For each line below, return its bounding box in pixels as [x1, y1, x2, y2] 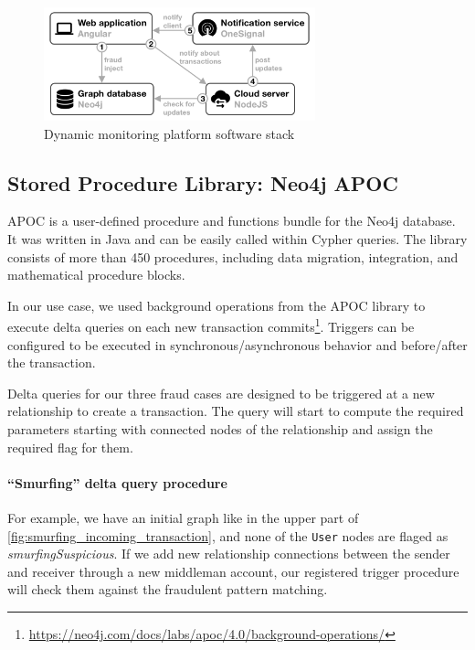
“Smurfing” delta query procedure [7, 473, 227, 492]
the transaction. [7, 353, 96, 372]
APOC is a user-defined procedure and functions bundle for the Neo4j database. [7, 211, 456, 230]
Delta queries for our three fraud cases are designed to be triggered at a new [7, 383, 435, 402]
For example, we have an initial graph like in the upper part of [7, 508, 359, 527]
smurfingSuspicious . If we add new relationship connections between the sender [7, 544, 450, 563]
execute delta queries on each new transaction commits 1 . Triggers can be [7, 314, 415, 336]
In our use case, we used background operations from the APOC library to [7, 295, 426, 314]
